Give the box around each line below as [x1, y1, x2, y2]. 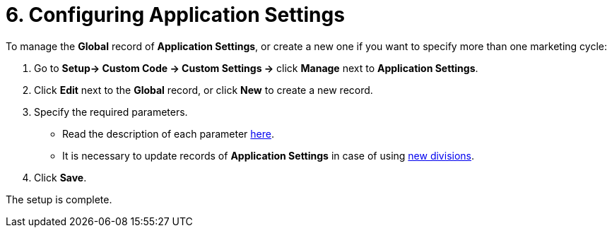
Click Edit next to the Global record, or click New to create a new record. [34, 83, 373, 96]
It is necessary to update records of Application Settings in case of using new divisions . [62, 149, 475, 162]
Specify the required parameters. [34, 105, 188, 118]
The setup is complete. [6, 193, 112, 205]
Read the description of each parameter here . [62, 127, 275, 140]
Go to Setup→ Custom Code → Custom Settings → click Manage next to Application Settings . [34, 61, 478, 74]
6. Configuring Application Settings [6, 3, 345, 27]
